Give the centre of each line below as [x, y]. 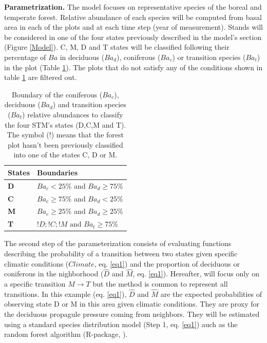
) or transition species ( [209, 57]
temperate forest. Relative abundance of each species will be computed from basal [133, 17]
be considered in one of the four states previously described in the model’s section [133, 37]
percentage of [25, 57]
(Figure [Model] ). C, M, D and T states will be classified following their [117, 47]
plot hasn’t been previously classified [65, 144]
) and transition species [89, 104]
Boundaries [58, 172]
